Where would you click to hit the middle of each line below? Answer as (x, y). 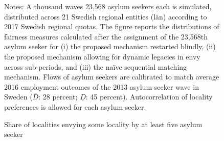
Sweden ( (18, 97)
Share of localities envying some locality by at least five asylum (103, 124)
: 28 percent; (58, 97)
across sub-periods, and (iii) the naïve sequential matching (96, 66)
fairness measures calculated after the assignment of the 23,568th (106, 36)
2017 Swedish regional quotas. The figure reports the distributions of (112, 26)
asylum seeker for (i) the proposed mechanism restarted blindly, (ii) (110, 46)
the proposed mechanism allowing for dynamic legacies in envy (102, 56)
